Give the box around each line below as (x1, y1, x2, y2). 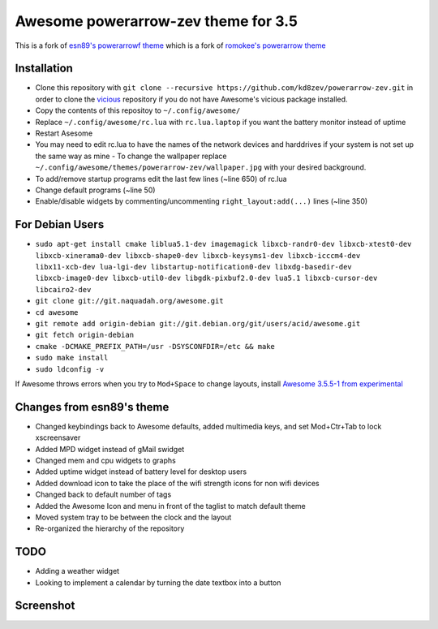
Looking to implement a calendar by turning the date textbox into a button (35, 577, 281, 588)
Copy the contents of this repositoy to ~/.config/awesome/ (35, 106, 241, 115)
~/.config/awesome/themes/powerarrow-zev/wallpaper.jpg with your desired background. (35, 162, 367, 172)
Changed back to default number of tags (35, 489, 172, 499)
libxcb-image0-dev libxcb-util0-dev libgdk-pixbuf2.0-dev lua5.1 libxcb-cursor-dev (35, 274, 378, 283)
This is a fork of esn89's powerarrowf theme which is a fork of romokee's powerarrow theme (15, 41, 326, 50)
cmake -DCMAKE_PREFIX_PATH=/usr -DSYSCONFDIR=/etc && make (35, 342, 276, 351)
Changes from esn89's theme (15, 400, 170, 414)
